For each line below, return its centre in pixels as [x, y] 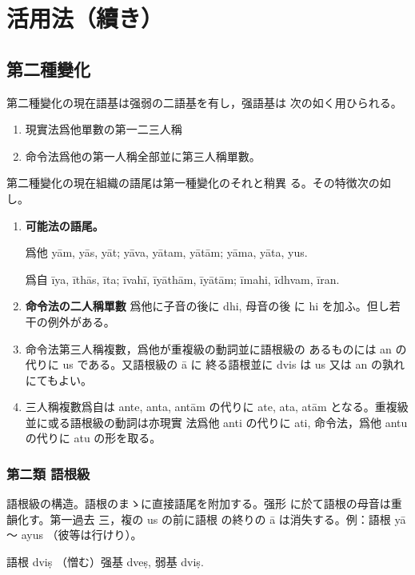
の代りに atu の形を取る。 [93, 438]
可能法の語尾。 [64, 225]
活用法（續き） [85, 18]
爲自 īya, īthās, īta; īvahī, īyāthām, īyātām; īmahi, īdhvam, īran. [182, 279]
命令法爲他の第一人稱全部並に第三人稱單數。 [143, 156]
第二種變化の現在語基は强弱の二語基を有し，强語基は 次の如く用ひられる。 [204, 102]
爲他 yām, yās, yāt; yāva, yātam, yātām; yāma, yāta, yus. [166, 252]
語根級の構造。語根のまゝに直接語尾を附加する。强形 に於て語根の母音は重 [204, 503]
